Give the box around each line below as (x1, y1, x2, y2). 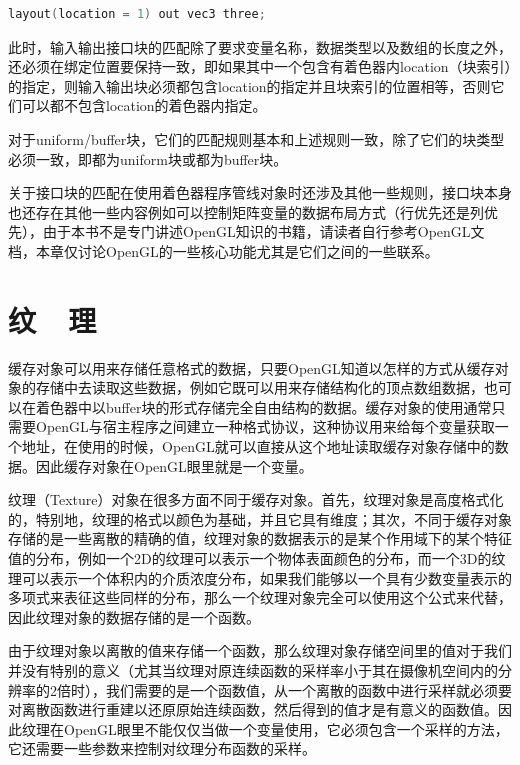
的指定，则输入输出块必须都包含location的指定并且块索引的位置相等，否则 (8, 75, 491, 96)
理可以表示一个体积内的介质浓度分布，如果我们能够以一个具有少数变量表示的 (8, 567, 512, 588)
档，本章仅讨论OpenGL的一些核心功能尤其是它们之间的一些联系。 (8, 240, 439, 261)
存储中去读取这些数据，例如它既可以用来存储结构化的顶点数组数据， (35, 377, 484, 398)
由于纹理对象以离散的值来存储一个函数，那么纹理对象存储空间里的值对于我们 (8, 640, 512, 661)
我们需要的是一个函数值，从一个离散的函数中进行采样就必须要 (105, 679, 512, 700)
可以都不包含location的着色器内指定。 (21, 95, 267, 116)
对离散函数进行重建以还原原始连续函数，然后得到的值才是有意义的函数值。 (8, 699, 498, 720)
